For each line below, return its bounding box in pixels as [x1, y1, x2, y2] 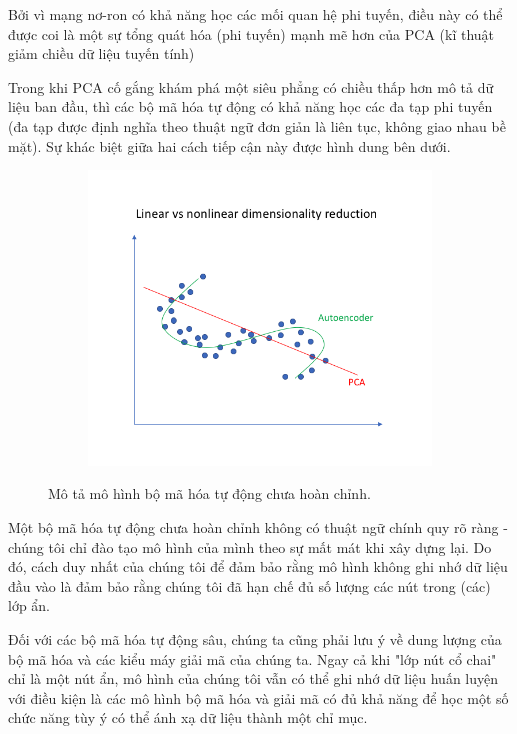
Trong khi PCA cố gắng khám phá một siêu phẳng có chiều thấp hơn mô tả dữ [8, 76, 494, 97]
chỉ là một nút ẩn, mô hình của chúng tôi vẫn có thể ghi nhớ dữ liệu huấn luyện [8, 668, 499, 689]
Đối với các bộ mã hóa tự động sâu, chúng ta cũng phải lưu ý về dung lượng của [8, 628, 502, 649]
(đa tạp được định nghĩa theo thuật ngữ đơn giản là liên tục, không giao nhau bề [8, 115, 506, 136]
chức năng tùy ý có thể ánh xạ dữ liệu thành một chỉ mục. [8, 707, 368, 728]
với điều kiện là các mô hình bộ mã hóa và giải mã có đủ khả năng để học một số [8, 687, 509, 708]
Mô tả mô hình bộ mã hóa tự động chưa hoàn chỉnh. [48, 483, 371, 504]
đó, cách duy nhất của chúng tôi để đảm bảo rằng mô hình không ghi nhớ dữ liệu [8, 556, 508, 577]
